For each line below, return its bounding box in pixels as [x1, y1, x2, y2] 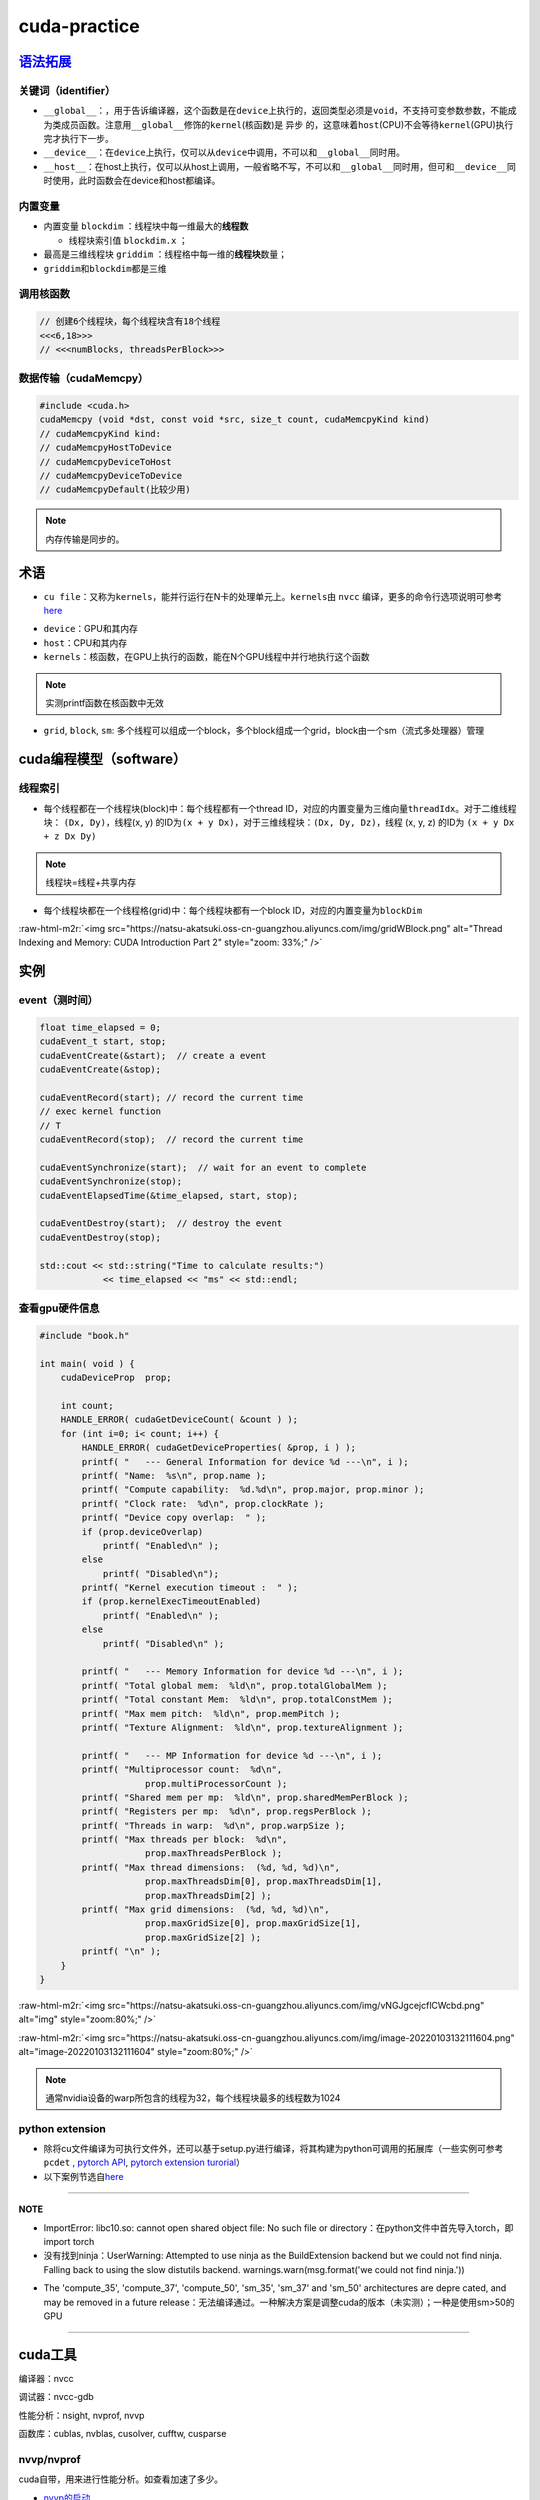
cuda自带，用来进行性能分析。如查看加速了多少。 [18, 2473, 224, 2485]
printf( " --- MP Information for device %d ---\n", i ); [81, 1750, 383, 1761]
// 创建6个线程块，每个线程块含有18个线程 [39, 316, 221, 327]
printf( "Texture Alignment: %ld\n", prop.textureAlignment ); [81, 1721, 404, 1733]
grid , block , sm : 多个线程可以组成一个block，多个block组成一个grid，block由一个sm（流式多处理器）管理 [43, 725, 485, 737]
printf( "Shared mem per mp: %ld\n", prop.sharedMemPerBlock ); [81, 1791, 409, 1803]
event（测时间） [18, 993, 99, 1007]
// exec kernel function [39, 1106, 162, 1117]
